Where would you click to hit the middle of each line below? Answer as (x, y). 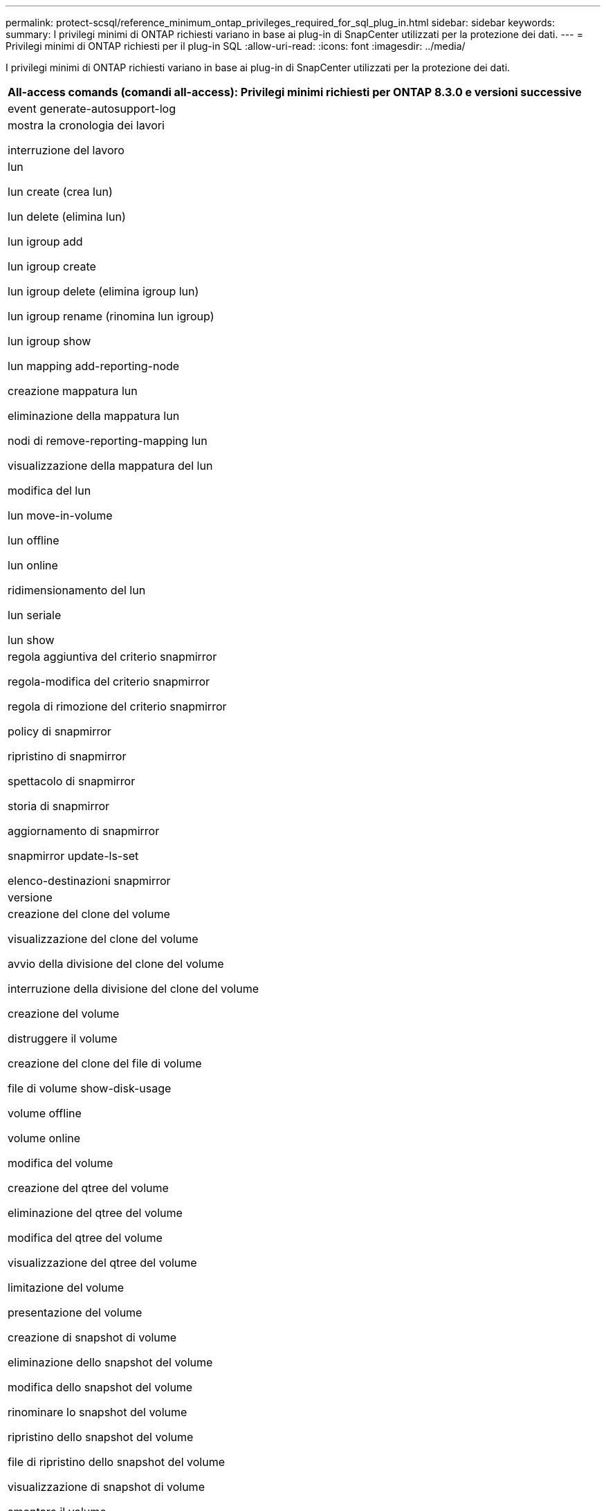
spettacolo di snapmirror (72, 781)
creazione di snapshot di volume (92, 1337)
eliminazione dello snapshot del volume (110, 1362)
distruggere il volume (63, 1038)
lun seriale (35, 615)
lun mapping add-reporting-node (94, 366)
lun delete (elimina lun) (67, 217)
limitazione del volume (66, 1288)
